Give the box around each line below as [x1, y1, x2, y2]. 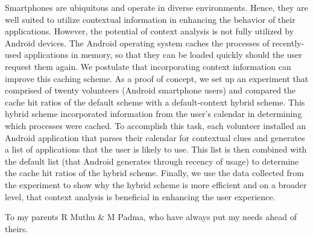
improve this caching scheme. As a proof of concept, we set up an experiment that [5, 72, 309, 84]
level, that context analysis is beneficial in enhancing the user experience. [5, 190, 276, 203]
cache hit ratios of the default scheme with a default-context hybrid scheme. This [5, 95, 305, 108]
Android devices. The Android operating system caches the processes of [5, 36, 270, 49]
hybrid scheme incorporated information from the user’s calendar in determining [5, 107, 302, 120]
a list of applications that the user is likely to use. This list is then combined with [5, 143, 307, 156]
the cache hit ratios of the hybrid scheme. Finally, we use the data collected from [5, 166, 304, 179]
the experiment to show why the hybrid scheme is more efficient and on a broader [5, 178, 307, 191]
